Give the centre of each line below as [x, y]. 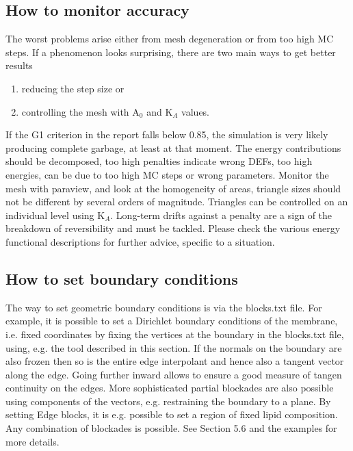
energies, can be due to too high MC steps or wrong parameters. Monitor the [167, 174]
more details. [32, 441]
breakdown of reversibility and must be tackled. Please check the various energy [173, 228]
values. [196, 111]
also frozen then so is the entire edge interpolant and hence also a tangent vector [175, 361]
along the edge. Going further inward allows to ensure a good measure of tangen [174, 374]
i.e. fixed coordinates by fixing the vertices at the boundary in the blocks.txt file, [175, 334]
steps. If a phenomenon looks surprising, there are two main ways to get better [171, 52]
